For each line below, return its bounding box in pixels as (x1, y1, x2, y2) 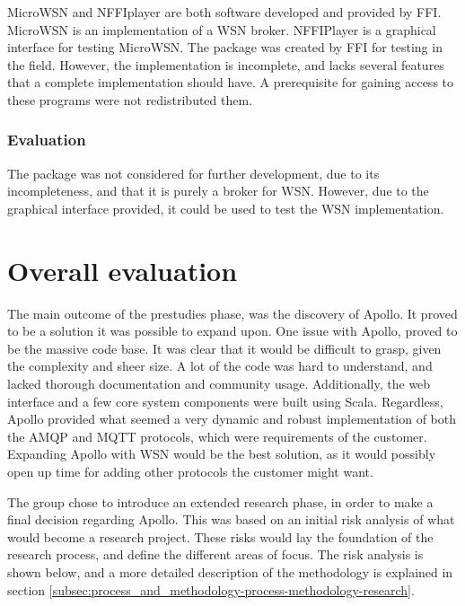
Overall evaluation (7, 251, 238, 288)
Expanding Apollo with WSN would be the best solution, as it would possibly (7, 444, 436, 463)
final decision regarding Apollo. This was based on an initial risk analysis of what (7, 510, 455, 529)
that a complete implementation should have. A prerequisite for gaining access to (7, 73, 454, 92)
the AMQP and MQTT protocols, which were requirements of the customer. (7, 426, 427, 445)
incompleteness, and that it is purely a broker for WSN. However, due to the (7, 181, 429, 200)
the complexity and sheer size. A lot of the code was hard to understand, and (7, 356, 433, 375)
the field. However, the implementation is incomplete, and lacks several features (7, 55, 444, 74)
